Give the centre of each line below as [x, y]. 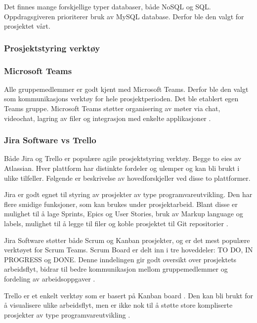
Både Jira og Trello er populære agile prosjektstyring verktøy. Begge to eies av [123, 158]
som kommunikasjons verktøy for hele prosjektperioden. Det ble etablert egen [121, 99]
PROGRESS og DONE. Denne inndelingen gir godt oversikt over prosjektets [120, 259]
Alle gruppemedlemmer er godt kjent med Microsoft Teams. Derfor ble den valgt [126, 89]
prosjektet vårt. [27, 26]
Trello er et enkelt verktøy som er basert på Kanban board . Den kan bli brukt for [128, 295]
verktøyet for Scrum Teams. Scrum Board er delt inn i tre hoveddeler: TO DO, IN [128, 250]
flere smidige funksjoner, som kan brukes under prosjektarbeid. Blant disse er [121, 204]
